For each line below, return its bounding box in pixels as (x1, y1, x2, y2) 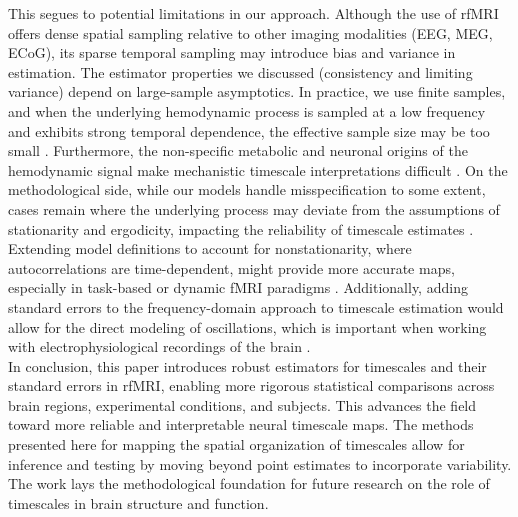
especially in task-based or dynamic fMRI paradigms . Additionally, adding (8, 277, 468, 298)
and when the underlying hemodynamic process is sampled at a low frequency (8, 100, 486, 121)
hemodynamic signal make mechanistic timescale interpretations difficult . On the (8, 159, 508, 180)
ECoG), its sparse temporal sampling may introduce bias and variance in (8, 42, 456, 63)
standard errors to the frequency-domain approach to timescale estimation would (8, 296, 504, 317)
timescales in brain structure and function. (8, 492, 269, 513)
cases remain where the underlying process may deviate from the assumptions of (8, 198, 500, 219)
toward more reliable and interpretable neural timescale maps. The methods (8, 414, 474, 435)
